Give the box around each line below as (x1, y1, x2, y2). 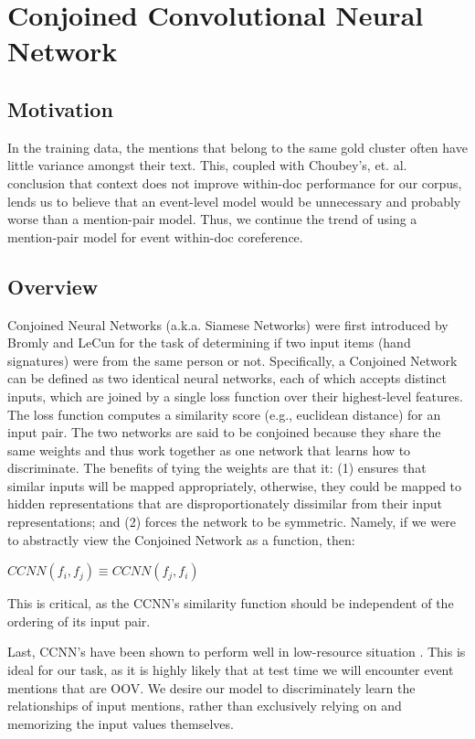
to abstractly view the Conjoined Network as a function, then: (7, 530, 355, 549)
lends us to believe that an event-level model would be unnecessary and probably (7, 191, 461, 210)
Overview (7, 272, 99, 300)
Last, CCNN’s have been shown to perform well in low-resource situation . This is (7, 642, 466, 661)
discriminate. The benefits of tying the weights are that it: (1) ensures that (7, 458, 427, 477)
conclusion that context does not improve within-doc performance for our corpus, (7, 173, 462, 192)
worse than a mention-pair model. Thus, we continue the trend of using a (7, 209, 417, 229)
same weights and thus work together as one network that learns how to (7, 440, 411, 459)
